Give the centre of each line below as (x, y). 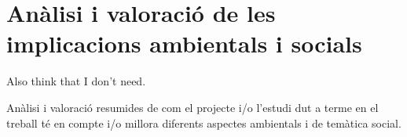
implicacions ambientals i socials (184, 43)
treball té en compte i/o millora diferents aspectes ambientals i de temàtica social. (204, 123)
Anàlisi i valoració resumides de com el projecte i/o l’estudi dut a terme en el (192, 107)
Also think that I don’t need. (76, 81)
